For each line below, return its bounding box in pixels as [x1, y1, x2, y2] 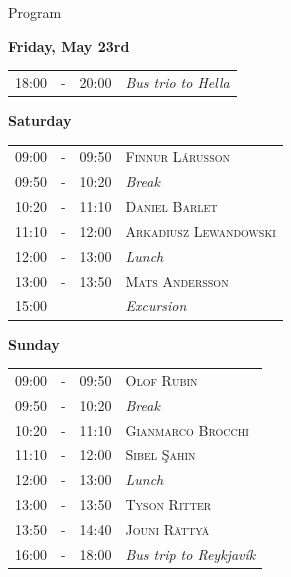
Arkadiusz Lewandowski [125, 220, 276, 241]
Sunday [8, 333, 60, 354]
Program [8, 2, 62, 22]
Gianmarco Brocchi [125, 419, 249, 440]
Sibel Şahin [125, 444, 196, 465]
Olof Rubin [125, 369, 198, 390]
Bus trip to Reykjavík [125, 543, 256, 564]
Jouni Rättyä [125, 518, 210, 539]
